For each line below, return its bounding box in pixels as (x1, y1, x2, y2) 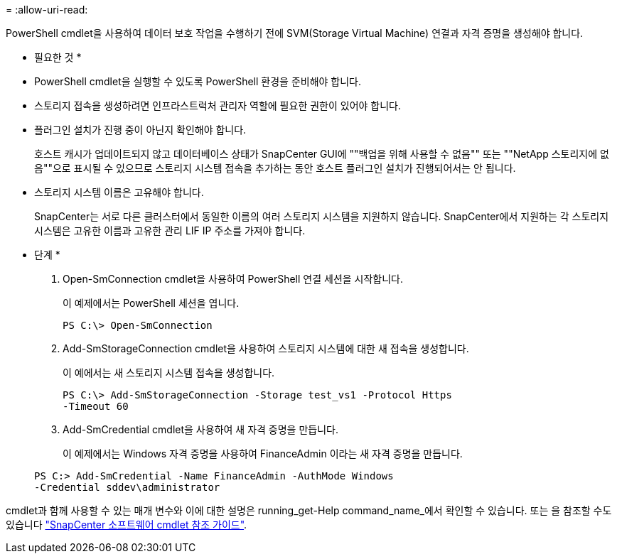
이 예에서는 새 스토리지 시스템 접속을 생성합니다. (63, 367, 275, 379)
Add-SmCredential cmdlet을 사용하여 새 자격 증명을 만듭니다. (63, 423, 338, 435)
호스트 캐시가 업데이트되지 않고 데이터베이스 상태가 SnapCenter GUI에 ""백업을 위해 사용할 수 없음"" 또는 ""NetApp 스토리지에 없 (34, 148, 609, 160)
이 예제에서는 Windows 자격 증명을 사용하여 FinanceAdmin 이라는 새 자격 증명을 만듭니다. (63, 447, 463, 460)
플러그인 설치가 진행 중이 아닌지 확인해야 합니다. (34, 124, 247, 136)
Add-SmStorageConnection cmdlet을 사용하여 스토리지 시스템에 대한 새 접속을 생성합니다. (63, 342, 469, 354)
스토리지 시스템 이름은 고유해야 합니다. (34, 186, 204, 198)
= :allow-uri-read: (6, 4, 88, 16)
